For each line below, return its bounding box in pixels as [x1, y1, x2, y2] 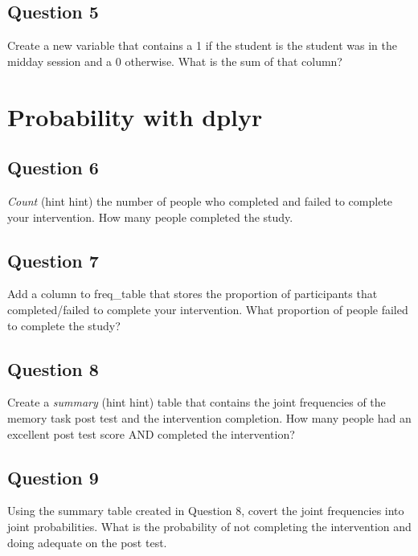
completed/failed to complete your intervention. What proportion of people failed [7, 300, 408, 317]
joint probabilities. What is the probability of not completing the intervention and [7, 517, 412, 534]
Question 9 [7, 464, 99, 489]
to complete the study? [7, 317, 121, 333]
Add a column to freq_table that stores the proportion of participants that [7, 285, 378, 302]
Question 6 [7, 155, 99, 180]
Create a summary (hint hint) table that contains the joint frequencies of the [7, 394, 386, 411]
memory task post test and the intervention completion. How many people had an [7, 409, 412, 426]
